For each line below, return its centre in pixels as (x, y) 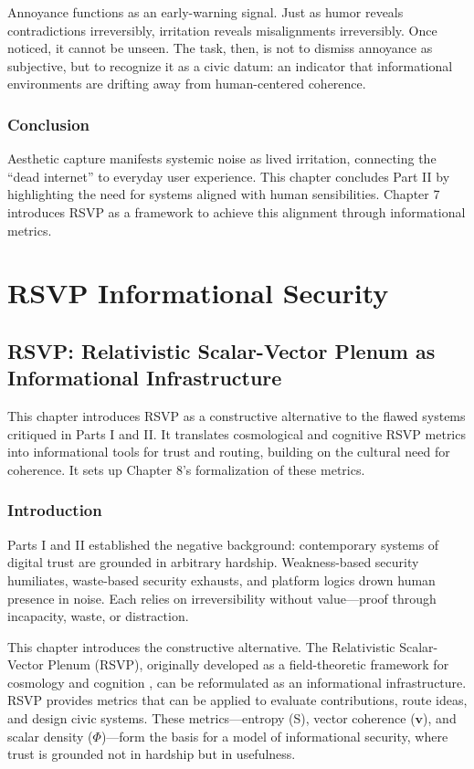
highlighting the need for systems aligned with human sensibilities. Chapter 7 (224, 194)
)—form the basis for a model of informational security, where (274, 736)
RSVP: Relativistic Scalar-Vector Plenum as (221, 350)
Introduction (55, 510)
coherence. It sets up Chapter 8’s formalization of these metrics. (186, 469)
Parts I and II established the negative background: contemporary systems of (223, 544)
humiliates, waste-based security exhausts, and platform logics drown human (221, 579)
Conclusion (48, 124)
